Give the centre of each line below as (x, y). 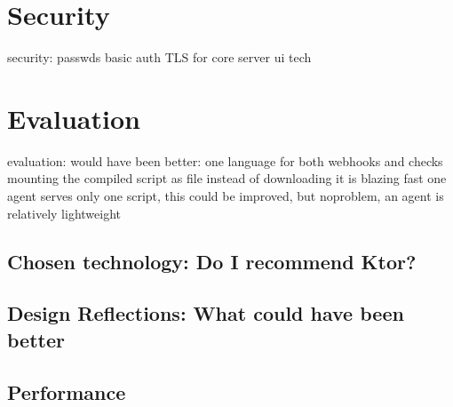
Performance (67, 391)
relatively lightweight (64, 213)
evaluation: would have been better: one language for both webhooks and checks (225, 160)
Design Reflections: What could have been (206, 313)
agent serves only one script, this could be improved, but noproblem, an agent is (226, 196)
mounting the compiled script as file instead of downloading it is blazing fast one (227, 178)
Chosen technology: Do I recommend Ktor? (212, 261)
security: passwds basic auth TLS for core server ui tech (159, 57)
